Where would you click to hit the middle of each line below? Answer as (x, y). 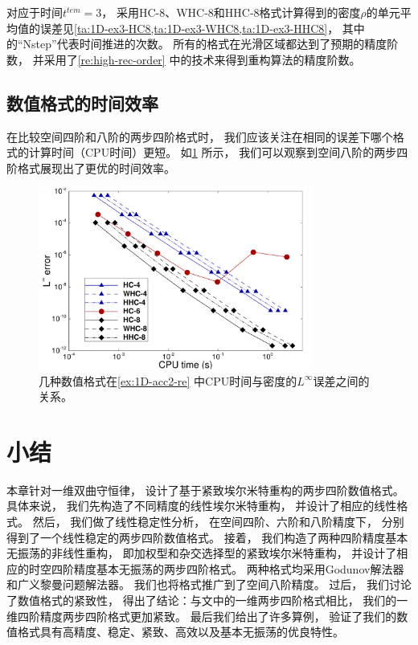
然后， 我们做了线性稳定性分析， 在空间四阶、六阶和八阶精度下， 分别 (218, 522)
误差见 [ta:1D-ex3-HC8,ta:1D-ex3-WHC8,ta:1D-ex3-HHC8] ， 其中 (202, 28)
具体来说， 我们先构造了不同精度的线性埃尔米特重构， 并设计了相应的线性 (202, 506)
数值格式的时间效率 (82, 102)
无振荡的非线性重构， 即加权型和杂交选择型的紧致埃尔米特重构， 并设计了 (202, 553)
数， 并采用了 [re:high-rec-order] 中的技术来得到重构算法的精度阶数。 (184, 59)
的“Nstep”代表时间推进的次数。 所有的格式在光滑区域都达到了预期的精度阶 (203, 44)
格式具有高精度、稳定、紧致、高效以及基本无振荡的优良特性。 (180, 632)
